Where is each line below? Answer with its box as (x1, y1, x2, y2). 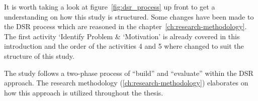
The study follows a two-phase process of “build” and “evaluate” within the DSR (4, 67, 253, 78)
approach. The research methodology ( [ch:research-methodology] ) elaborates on (4, 77, 248, 88)
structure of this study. (4, 50, 74, 61)
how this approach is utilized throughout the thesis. (4, 87, 163, 97)
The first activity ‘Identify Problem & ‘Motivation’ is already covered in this (4, 31, 240, 41)
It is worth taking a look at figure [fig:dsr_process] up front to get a (4, 2, 215, 12)
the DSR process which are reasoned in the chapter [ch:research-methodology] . (4, 21, 247, 32)
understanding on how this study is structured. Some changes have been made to (4, 11, 254, 22)
